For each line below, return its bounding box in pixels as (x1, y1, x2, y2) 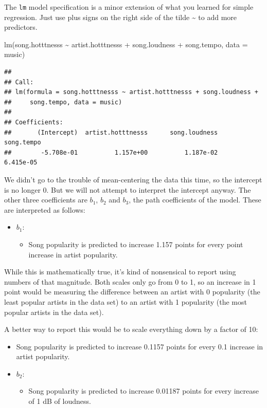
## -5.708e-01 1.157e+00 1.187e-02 (4, 149, 218, 156)
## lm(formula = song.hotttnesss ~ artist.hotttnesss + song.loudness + (4, 88, 258, 96)
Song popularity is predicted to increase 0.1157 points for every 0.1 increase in (16, 341, 263, 351)
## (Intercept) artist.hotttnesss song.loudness (4, 128, 218, 136)
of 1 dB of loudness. (28, 396, 91, 406)
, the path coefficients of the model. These (129, 194, 261, 205)
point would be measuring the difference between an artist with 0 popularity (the (4, 286, 260, 297)
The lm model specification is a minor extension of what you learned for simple (4, 2, 254, 12)
